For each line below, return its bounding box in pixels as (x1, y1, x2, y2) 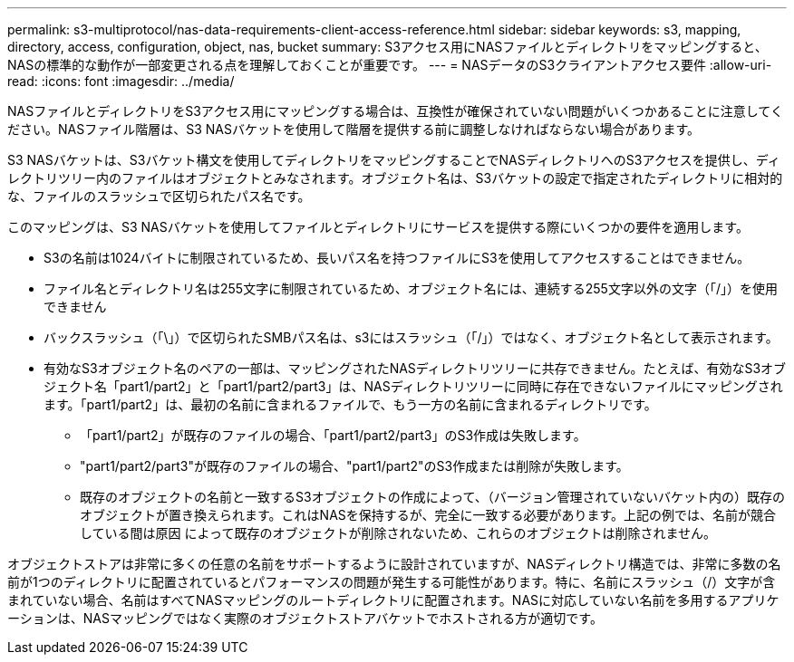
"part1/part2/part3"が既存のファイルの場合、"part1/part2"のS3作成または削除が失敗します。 (80, 458, 629, 474)
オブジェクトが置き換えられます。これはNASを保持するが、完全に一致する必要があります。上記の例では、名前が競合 (80, 507, 777, 523)
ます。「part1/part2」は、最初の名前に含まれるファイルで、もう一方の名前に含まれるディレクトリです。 (44, 397, 657, 412)
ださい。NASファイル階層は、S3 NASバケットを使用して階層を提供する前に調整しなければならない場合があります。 (7, 121, 701, 137)
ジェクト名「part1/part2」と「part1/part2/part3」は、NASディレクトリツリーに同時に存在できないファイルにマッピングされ (44, 379, 783, 394)
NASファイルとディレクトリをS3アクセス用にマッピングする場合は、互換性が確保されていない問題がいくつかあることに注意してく (7, 103, 783, 119)
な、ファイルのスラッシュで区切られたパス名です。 (7, 188, 311, 204)
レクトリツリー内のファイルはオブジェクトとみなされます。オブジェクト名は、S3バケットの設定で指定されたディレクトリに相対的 (7, 170, 783, 186)
